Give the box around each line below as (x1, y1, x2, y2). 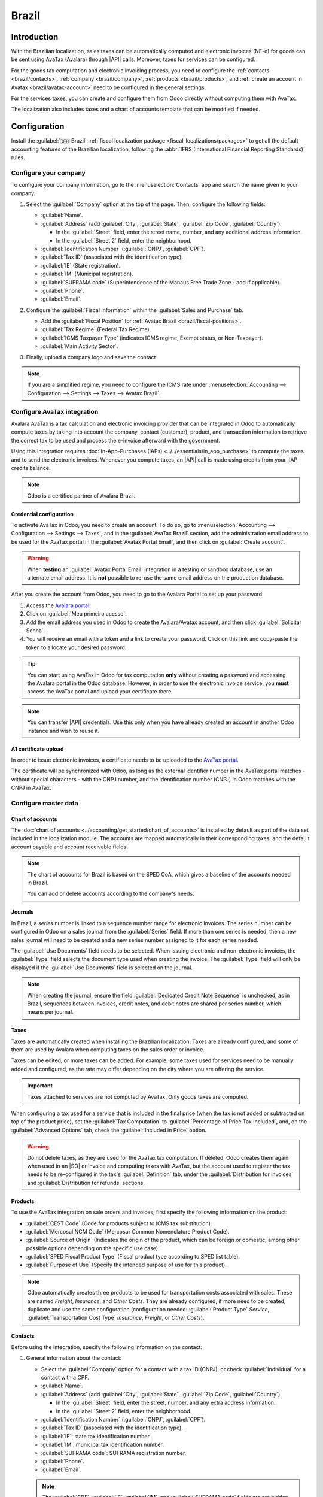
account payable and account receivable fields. (11, 843, 128, 850)
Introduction (11, 32, 59, 42)
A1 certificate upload (11, 746, 64, 753)
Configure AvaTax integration (11, 407, 99, 416)
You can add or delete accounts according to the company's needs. (27, 890, 194, 898)
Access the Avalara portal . (26, 602, 91, 609)
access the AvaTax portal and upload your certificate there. (27, 688, 173, 695)
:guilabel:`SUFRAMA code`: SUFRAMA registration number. (41, 1449, 187, 1456)
